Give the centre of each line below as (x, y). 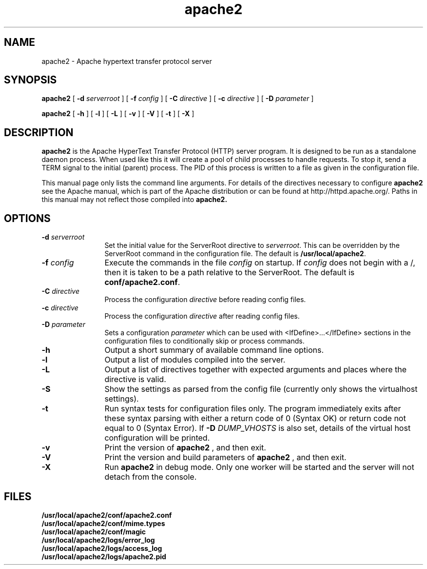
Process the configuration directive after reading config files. (202, 316)
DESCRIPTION (39, 132)
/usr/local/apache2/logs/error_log (98, 540)
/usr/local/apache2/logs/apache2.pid (104, 556)
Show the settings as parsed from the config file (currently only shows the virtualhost (261, 389)
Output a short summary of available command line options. (214, 350)
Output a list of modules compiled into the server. (195, 360)
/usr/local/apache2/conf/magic (94, 531)
